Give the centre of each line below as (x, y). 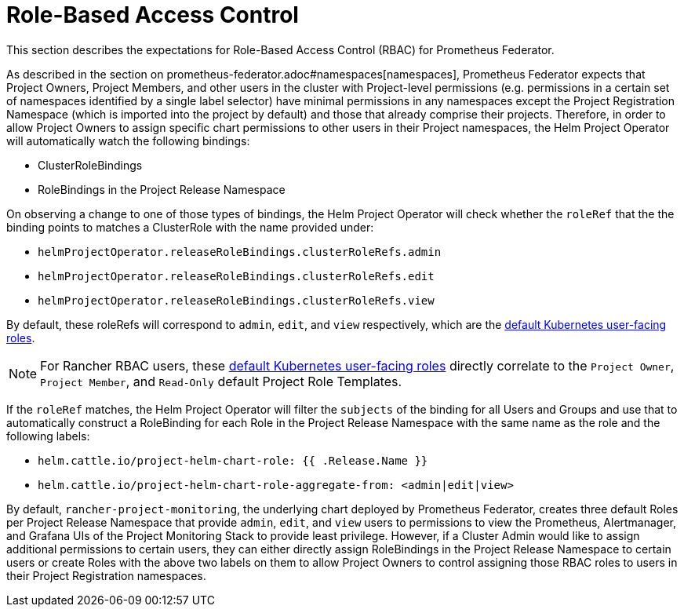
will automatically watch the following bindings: (128, 140)
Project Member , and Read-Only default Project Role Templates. (221, 381)
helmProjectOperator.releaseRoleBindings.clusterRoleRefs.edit (236, 276)
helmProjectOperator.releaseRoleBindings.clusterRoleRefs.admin (240, 252)
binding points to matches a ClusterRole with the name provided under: (190, 227)
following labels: (48, 436)
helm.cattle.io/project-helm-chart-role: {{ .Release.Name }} (233, 460)
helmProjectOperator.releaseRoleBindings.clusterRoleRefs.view (236, 300)
